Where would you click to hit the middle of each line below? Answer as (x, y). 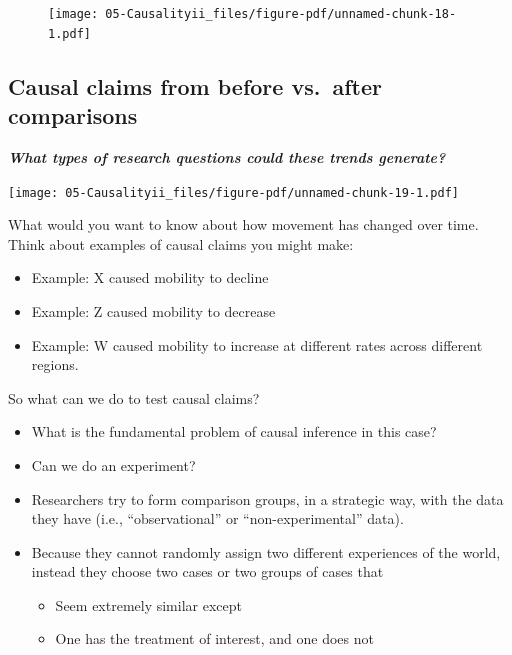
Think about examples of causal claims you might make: (181, 243)
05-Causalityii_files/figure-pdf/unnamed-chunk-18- (281, 14)
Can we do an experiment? (113, 464)
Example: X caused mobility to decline (150, 277)
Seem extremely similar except (148, 604)
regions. (55, 364)
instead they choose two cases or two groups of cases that (207, 571)
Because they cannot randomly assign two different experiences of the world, (266, 551)
